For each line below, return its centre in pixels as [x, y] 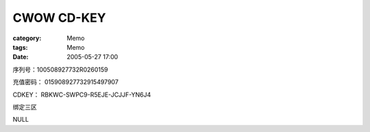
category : [27, 38]
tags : [20, 47]
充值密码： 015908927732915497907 [66, 82]
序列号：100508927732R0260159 [61, 69]
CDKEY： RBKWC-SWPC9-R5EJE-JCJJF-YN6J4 [82, 95]
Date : [21, 57]
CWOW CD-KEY [59, 18]
